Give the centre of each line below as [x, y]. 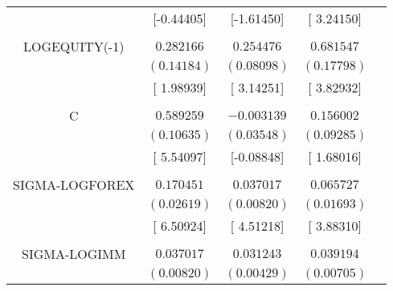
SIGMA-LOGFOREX [74, 184]
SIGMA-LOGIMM [74, 254]
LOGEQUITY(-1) [74, 46]
